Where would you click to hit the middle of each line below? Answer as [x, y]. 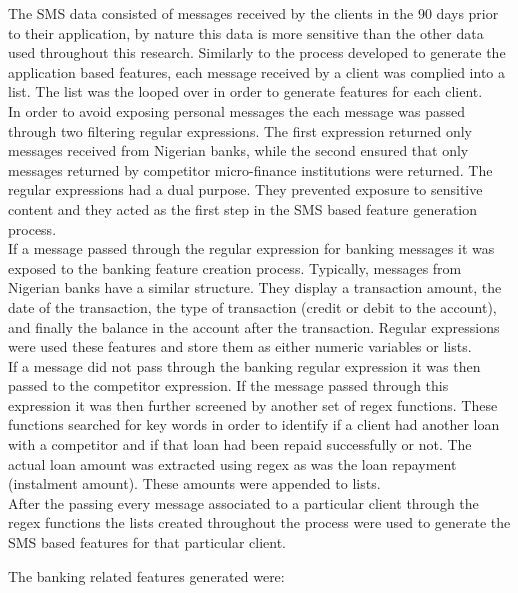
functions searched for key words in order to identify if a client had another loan [254, 424]
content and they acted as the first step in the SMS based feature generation [243, 208]
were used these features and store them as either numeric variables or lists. [240, 346]
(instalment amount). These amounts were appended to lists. [194, 483]
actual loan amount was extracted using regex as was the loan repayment [232, 463]
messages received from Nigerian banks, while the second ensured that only [238, 150]
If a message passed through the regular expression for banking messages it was [251, 248]
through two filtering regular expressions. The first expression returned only [240, 130]
